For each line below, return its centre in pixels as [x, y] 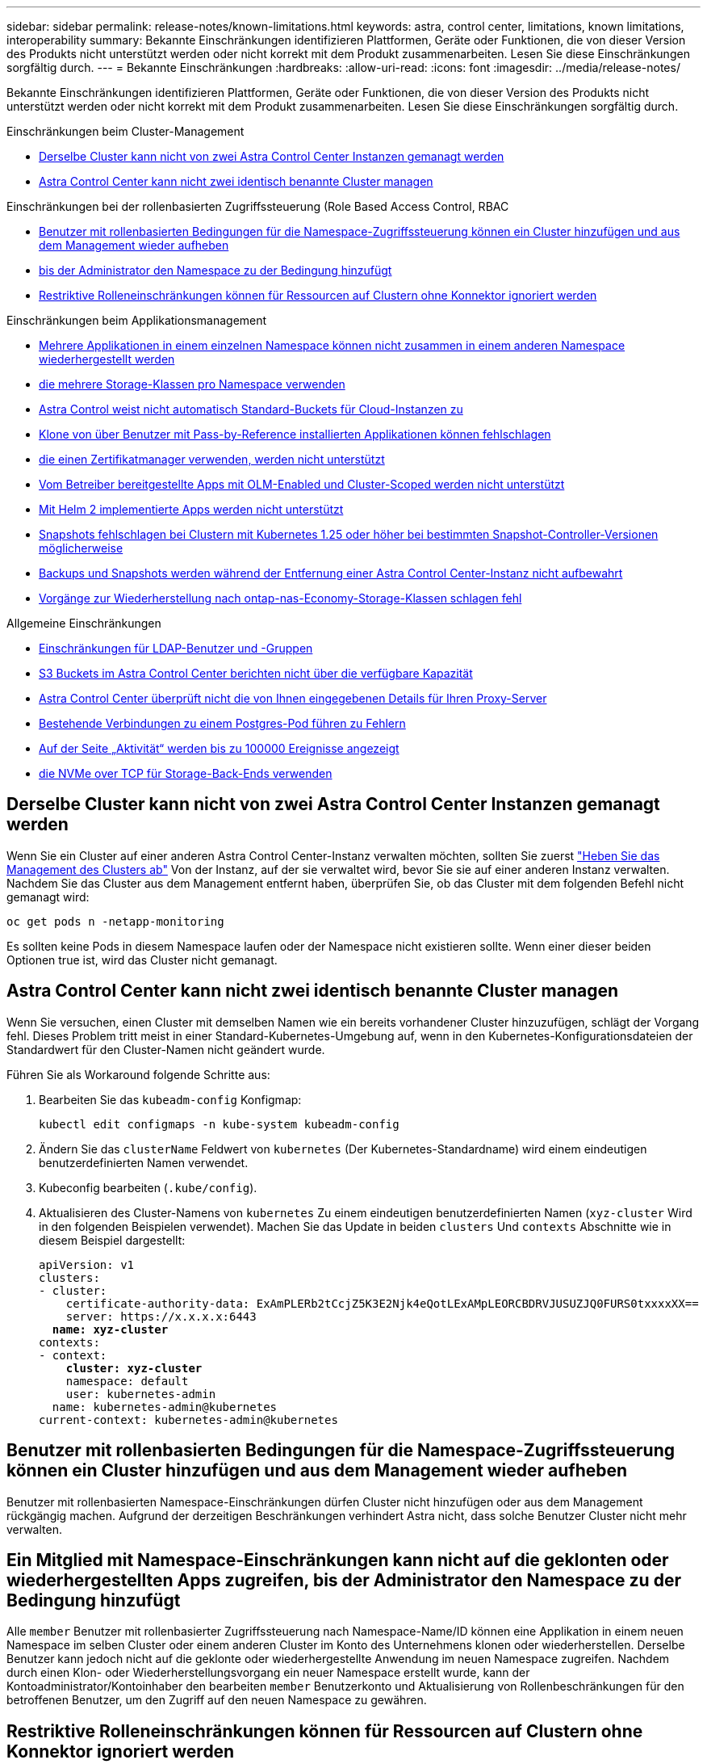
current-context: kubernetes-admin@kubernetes [188, 1420]
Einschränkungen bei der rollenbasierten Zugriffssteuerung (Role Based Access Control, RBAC [258, 206]
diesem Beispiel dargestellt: [112, 1240]
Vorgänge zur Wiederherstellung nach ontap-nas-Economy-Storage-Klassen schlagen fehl [280, 598]
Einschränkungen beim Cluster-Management [126, 131]
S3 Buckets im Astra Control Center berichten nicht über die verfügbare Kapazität [256, 673]
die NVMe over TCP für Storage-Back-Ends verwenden [186, 773]
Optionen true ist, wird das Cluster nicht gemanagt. [142, 960]
